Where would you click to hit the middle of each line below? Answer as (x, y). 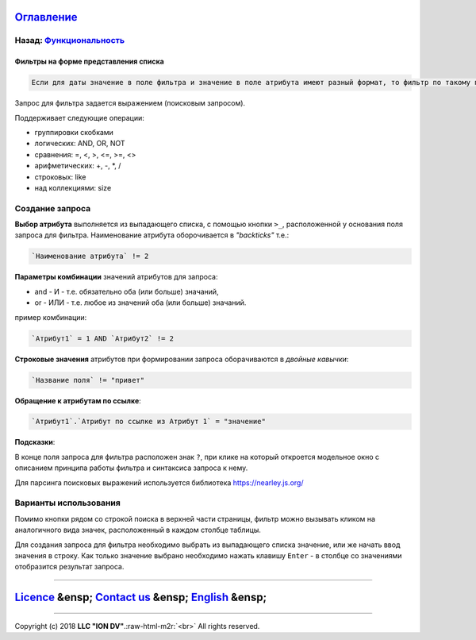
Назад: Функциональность (70, 40)
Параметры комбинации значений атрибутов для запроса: (116, 277)
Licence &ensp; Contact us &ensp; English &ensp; (141, 598)
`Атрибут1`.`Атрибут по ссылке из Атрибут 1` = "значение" (148, 422)
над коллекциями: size (73, 187)
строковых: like (60, 177)
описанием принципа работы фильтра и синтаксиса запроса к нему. (131, 468)
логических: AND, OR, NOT (80, 144)
